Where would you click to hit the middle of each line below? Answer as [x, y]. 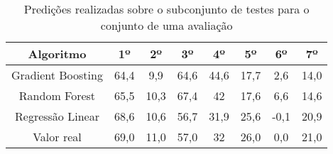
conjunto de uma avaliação [166, 25]
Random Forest [57, 95]
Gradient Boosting [57, 75]
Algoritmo [57, 54]
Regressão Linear [57, 116]
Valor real [57, 137]
